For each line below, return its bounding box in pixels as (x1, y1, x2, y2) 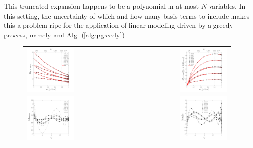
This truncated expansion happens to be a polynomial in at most (4, 1, 199, 11)
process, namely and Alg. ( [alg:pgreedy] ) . (4, 29, 129, 39)
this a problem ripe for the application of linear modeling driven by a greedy (4, 20, 233, 30)
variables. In (209, 1, 246, 11)
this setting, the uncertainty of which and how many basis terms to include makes (4, 10, 250, 20)
